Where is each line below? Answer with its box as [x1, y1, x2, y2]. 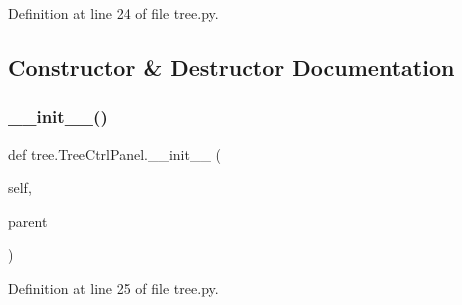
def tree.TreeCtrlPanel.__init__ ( [8, 143, 222, 164]
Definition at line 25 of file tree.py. [8, 277, 219, 298]
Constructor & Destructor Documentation [8, 51, 455, 82]
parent [8, 210, 48, 231]
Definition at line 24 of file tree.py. [8, 3, 219, 23]
